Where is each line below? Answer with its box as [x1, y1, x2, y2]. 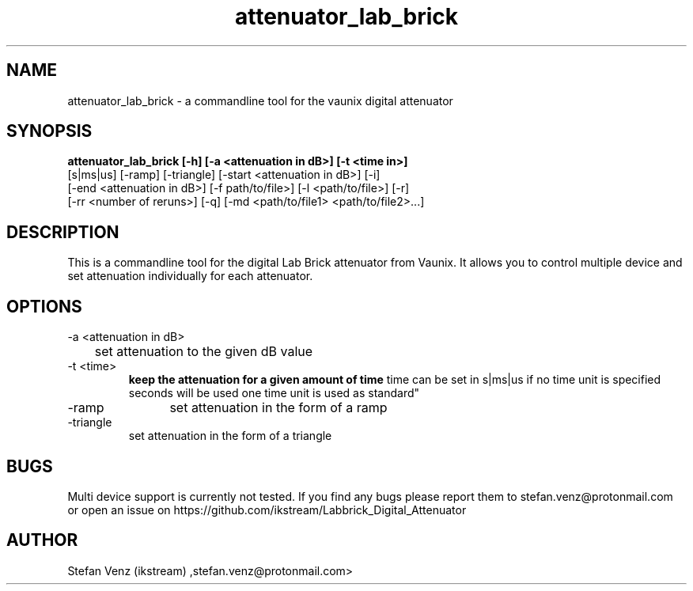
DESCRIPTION [6, 222, 119, 242]
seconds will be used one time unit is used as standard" [128, 386, 420, 400]
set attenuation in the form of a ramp [169, 400, 388, 416]
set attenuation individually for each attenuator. [67, 269, 313, 283]
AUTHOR [6, 530, 78, 551]
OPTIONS [6, 296, 82, 316]
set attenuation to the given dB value [94, 343, 313, 360]
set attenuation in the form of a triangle [128, 429, 332, 443]
